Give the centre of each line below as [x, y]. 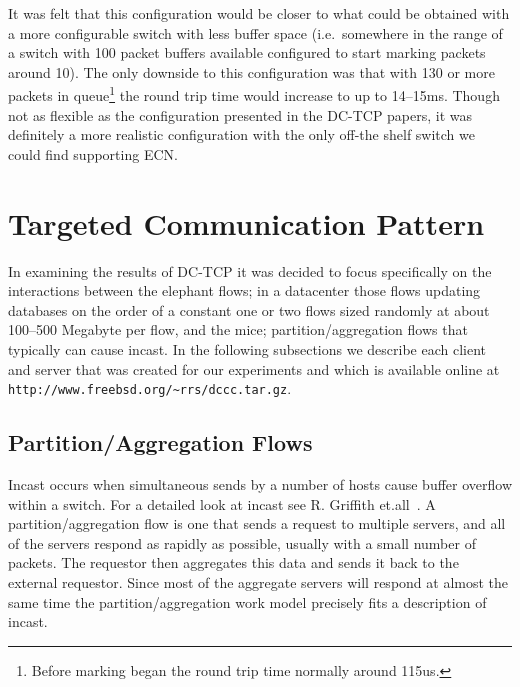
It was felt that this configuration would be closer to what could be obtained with [259, 13]
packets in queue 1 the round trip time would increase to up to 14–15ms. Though [254, 94]
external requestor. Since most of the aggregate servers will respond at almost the [258, 581]
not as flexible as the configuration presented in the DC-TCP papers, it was [240, 114]
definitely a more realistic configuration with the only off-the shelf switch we [241, 134]
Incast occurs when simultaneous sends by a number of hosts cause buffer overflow [260, 483]
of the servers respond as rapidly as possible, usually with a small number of [242, 542]
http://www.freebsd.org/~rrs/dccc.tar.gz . [150, 388]
